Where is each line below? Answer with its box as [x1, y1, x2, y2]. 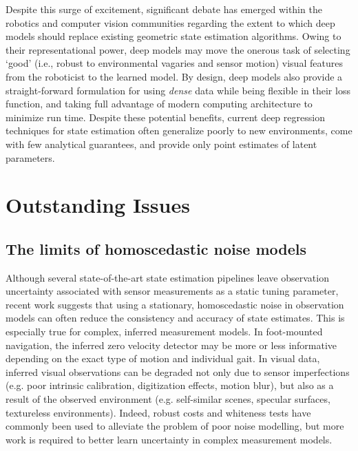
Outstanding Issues [6, 191, 190, 219]
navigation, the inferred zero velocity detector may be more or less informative [6, 337, 337, 352]
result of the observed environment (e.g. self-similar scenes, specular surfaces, [6, 392, 330, 406]
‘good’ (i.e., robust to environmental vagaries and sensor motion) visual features [6, 56, 343, 70]
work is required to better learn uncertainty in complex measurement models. [6, 432, 333, 446]
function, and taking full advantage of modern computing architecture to [6, 96, 313, 111]
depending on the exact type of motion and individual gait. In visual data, [6, 351, 320, 366]
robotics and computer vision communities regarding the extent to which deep [6, 15, 335, 30]
